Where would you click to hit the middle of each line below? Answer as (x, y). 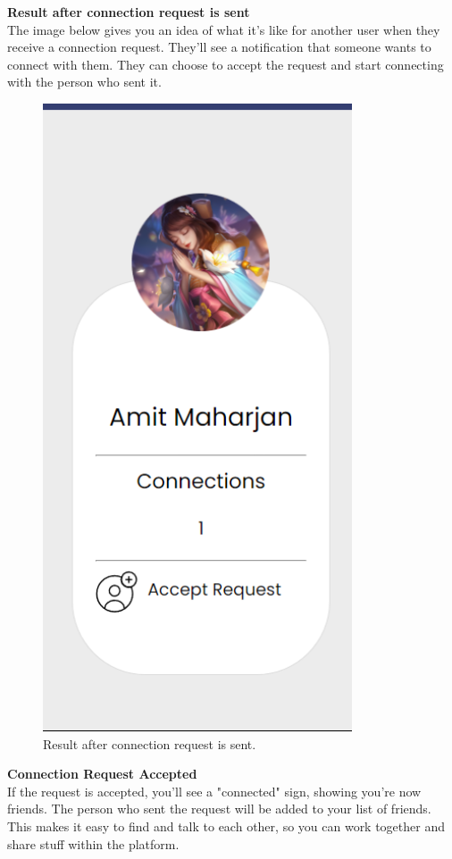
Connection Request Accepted (102, 774)
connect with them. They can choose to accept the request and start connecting (226, 64)
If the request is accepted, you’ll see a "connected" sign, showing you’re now (214, 791)
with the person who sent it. (84, 82)
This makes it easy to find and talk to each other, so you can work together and (226, 826)
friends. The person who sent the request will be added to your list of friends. (219, 809)
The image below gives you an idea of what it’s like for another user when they (224, 29)
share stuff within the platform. (93, 843)
